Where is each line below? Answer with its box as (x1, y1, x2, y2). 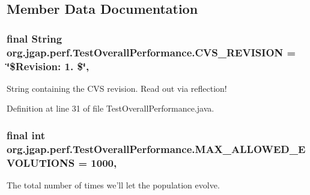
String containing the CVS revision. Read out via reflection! (7, 82, 227, 94)
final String (7, 31, 62, 46)
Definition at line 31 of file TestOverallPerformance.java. (7, 102, 214, 115)
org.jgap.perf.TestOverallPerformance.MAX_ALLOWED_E (7, 141, 306, 156)
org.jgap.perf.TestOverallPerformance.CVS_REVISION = (7, 44, 296, 59)
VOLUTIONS (7, 155, 75, 170)
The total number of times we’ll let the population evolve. (7, 179, 220, 191)
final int (7, 127, 45, 142)
